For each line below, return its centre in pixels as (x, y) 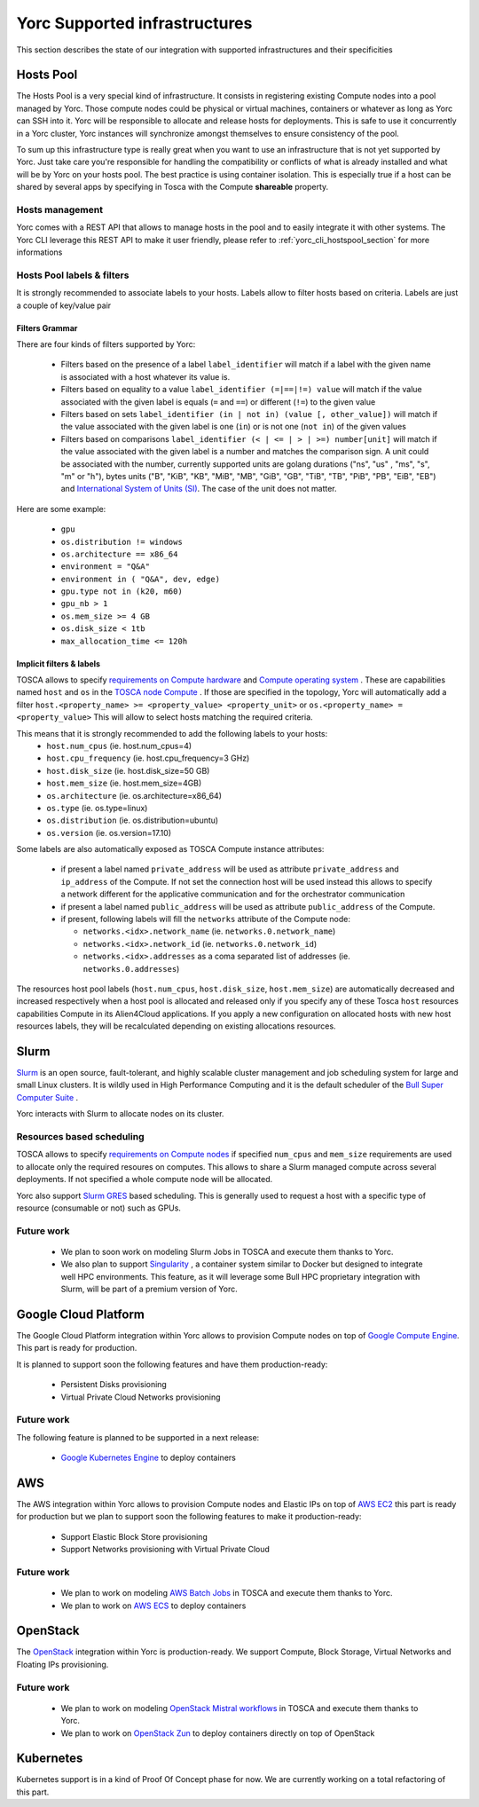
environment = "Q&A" (106, 567)
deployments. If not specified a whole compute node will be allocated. (145, 1180)
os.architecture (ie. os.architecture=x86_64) (134, 795)
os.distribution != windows (122, 542)
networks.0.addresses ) (131, 968)
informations (39, 252)
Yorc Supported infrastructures (134, 23)
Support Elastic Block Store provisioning (134, 1536)
